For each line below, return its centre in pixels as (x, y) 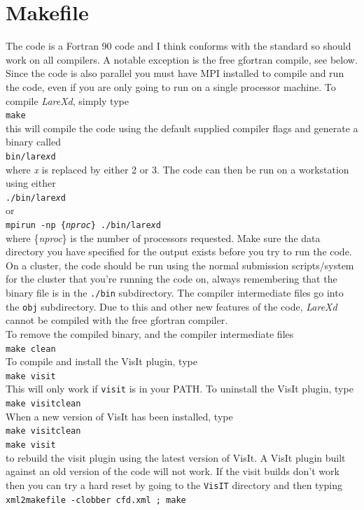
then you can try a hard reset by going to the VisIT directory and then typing (174, 484)
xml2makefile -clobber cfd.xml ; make (96, 500)
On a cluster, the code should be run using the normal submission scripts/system (180, 265)
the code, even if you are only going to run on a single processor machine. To (171, 86)
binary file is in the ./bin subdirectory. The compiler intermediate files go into (175, 293)
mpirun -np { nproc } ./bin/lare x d (83, 226)
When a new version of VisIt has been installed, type (119, 416)
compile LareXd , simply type (67, 100)
